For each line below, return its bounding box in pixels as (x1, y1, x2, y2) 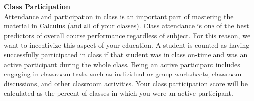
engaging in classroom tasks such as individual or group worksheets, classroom (4, 69, 242, 79)
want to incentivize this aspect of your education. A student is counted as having (4, 40, 250, 50)
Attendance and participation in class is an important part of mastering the (4, 11, 234, 21)
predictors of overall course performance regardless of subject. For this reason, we (4, 30, 251, 40)
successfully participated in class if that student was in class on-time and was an (4, 49, 248, 59)
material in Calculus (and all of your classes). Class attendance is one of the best (4, 21, 249, 31)
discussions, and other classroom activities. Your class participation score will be (4, 78, 248, 88)
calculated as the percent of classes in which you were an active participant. (4, 88, 233, 98)
